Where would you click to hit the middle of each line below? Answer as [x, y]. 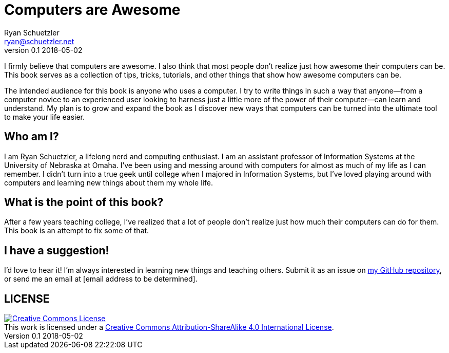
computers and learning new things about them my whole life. [109, 182]
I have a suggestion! [57, 250]
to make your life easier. [45, 117]
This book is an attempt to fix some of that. [77, 231]
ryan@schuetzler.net [39, 41]
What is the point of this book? [84, 202]
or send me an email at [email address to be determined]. [101, 279]
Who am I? [32, 137]
